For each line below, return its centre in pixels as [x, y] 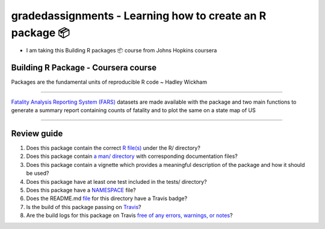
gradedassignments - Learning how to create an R [139, 16]
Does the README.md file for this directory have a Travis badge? [107, 198]
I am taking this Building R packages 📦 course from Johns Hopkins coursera [122, 51]
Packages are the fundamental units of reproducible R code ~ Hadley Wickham [109, 82]
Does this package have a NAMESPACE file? [81, 190]
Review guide [37, 133]
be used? [38, 173]
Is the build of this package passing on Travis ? [84, 207]
